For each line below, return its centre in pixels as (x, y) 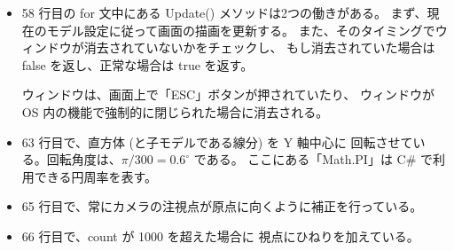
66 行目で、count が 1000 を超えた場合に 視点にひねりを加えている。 (220, 235)
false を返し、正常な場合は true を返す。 (137, 64)
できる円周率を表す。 (96, 176)
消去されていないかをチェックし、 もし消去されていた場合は (259, 47)
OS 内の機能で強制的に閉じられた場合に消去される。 (175, 111)
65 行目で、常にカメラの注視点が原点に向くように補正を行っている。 (222, 206)
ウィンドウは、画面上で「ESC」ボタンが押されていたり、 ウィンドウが (228, 94)
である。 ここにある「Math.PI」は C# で (313, 159)
